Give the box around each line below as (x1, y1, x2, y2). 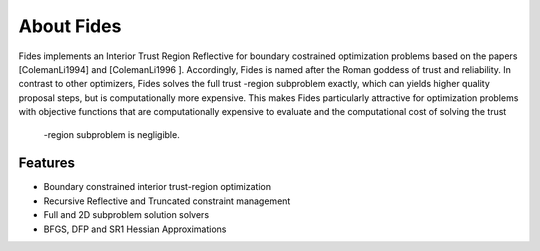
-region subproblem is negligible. (43, 128, 180, 140)
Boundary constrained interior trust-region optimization (43, 181, 272, 193)
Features (18, 155, 75, 172)
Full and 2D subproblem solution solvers (43, 209, 210, 221)
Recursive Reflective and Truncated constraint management (43, 195, 291, 207)
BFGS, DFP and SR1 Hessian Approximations (43, 223, 227, 235)
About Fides (18, 15, 122, 37)
